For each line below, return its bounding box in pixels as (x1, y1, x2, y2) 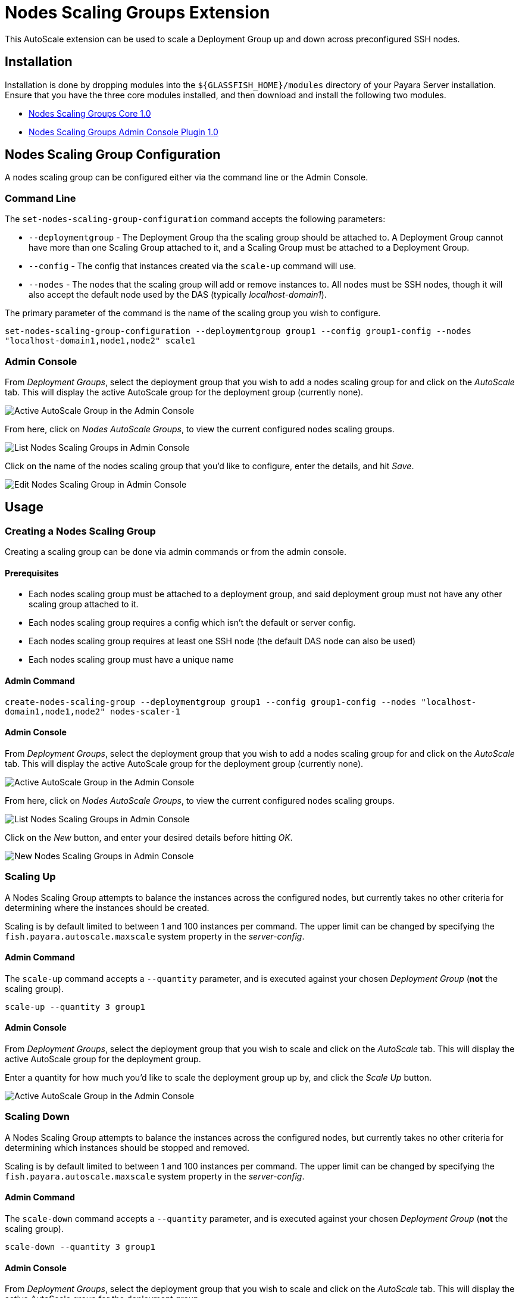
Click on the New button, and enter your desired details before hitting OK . (5, 832, 293, 843)
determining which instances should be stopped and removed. (5, 1142, 250, 1153)
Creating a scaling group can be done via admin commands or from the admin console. (5, 547, 346, 557)
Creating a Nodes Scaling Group (5, 525, 156, 537)
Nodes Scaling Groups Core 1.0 (29, 108, 151, 118)
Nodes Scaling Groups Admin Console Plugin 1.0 (29, 126, 218, 137)
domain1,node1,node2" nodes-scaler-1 (5, 706, 181, 716)
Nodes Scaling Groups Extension (5, 2, 270, 23)
